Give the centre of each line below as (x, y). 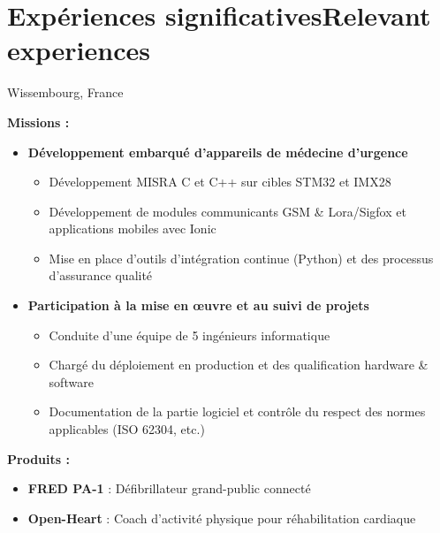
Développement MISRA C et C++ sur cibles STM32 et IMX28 (220, 182)
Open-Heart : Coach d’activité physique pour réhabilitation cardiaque (222, 518)
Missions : (38, 122)
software (71, 381)
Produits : (38, 458)
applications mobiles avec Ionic (133, 228)
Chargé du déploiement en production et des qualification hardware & (239, 365)
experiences (79, 50)
